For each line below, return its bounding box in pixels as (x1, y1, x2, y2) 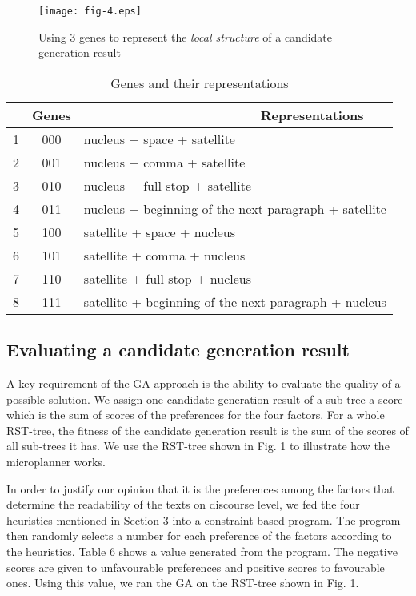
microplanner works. (6, 453, 106, 470)
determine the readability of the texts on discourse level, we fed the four (6, 496, 360, 513)
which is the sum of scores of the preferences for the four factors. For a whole (6, 406, 385, 423)
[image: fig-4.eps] (38, 6, 142, 17)
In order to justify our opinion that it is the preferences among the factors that (6, 480, 394, 497)
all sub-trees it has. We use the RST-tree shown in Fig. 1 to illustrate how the (6, 437, 390, 454)
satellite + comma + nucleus (83, 245, 246, 264)
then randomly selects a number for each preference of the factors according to (6, 527, 392, 544)
